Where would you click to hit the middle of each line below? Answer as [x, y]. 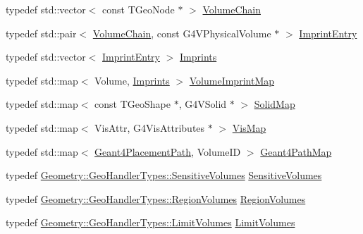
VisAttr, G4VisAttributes [150, 127]
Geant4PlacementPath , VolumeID [168, 151]
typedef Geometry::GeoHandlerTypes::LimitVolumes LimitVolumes [150, 222]
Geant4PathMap [296, 151]
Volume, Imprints [132, 80]
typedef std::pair [41, 33]
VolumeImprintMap [232, 80]
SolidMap [275, 104]
